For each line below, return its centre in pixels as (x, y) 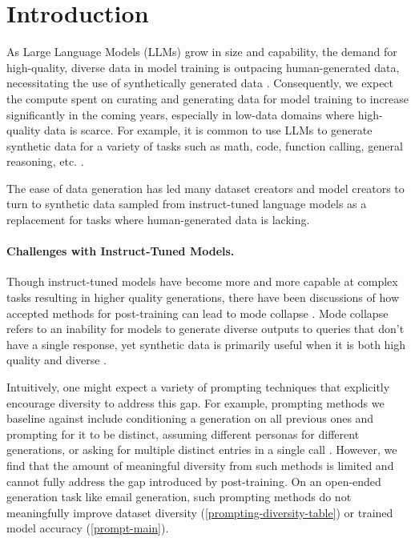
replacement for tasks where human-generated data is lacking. (158, 220)
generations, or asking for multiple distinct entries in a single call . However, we (202, 450)
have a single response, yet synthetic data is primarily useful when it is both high (206, 344)
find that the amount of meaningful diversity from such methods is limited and (200, 465)
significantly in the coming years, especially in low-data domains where (180, 114)
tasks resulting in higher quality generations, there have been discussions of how (203, 297)
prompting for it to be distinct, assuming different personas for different (183, 434)
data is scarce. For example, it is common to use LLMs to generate (208, 130)
